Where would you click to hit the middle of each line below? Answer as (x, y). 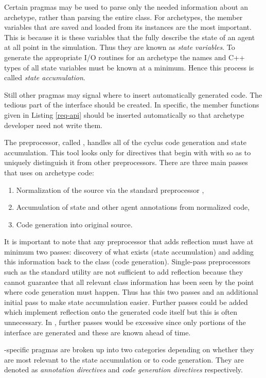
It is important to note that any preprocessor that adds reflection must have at (129, 241)
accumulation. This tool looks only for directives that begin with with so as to (128, 152)
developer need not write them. (54, 125)
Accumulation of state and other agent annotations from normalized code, (133, 207)
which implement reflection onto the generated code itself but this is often (121, 312)
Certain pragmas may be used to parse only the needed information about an (126, 7)
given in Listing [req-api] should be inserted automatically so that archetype (124, 114)
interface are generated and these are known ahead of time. (97, 332)
